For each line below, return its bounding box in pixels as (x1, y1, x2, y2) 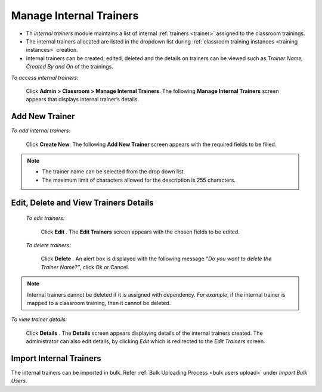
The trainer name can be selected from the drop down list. (42, 168, 185, 175)
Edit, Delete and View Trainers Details (11, 197, 154, 208)
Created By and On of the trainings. (26, 63, 113, 70)
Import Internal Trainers (11, 353, 101, 363)
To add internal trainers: (11, 127, 71, 134)
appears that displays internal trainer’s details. (26, 96, 140, 103)
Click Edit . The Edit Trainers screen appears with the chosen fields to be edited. (41, 228, 240, 235)
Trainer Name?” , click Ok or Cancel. (41, 263, 129, 270)
